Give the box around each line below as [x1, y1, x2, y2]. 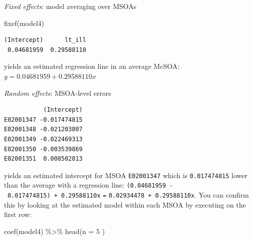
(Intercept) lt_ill [4, 36, 86, 44]
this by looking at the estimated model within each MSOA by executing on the [4, 199, 246, 210]
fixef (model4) [4, 17, 44, 28]
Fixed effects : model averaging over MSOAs [4, 1, 137, 11]
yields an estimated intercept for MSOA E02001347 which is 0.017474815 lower [4, 170, 248, 180]
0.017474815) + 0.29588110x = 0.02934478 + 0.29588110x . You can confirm [7, 190, 249, 200]
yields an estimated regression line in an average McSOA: [4, 61, 180, 71]
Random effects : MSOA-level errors [4, 87, 111, 98]
